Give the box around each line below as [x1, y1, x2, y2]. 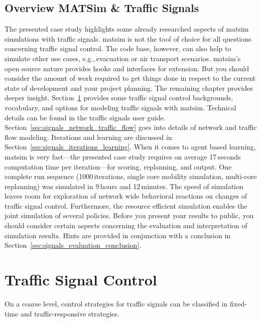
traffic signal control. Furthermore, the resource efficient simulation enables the [5, 200, 247, 211]
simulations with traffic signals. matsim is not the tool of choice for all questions [5, 33, 251, 44]
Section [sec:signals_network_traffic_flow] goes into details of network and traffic [5, 122, 257, 132]
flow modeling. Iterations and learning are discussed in [5, 131, 172, 142]
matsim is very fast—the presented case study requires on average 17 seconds [5, 151, 241, 162]
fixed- [230, 298, 247, 308]
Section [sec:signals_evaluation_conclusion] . [5, 240, 142, 250]
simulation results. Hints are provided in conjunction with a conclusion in [5, 230, 231, 240]
